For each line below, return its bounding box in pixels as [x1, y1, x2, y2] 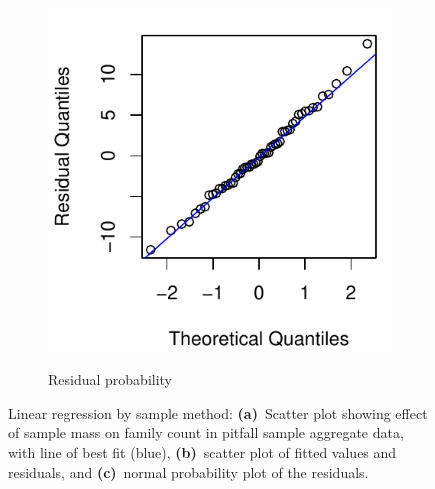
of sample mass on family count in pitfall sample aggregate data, [8, 422, 404, 443]
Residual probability [48, 369, 173, 390]
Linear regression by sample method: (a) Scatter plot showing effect [8, 402, 428, 423]
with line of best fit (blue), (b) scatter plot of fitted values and [8, 441, 397, 462]
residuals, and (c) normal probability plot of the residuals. [8, 461, 369, 482]
